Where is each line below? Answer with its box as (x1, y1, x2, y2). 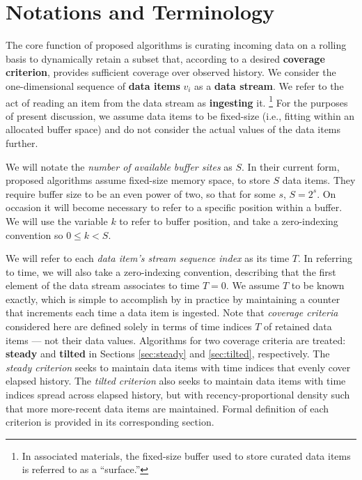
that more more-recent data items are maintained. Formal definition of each (6, 401, 329, 415)
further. (6, 135, 38, 150)
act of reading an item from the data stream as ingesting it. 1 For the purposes (6, 93, 348, 109)
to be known (291, 278, 345, 293)
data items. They (282, 173, 356, 187)
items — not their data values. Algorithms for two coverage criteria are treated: (6, 332, 346, 347)
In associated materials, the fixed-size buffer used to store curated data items (22, 448, 351, 463)
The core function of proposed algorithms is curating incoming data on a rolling (6, 38, 347, 52)
